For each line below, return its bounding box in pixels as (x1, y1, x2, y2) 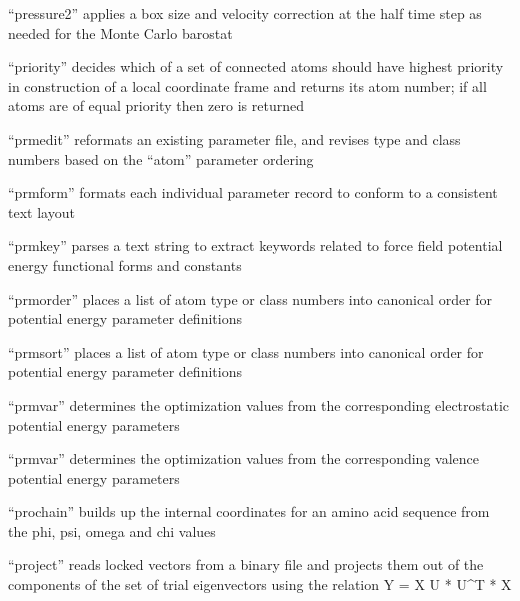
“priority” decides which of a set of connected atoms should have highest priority (8, 56, 504, 77)
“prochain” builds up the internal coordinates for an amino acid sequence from (8, 501, 490, 522)
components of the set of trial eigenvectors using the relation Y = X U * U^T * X (8, 574, 512, 595)
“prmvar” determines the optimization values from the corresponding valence (8, 448, 480, 469)
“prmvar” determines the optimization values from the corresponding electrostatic (8, 394, 510, 415)
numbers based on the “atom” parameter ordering (8, 148, 314, 169)
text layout (8, 201, 75, 222)
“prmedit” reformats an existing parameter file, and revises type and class (8, 128, 461, 149)
